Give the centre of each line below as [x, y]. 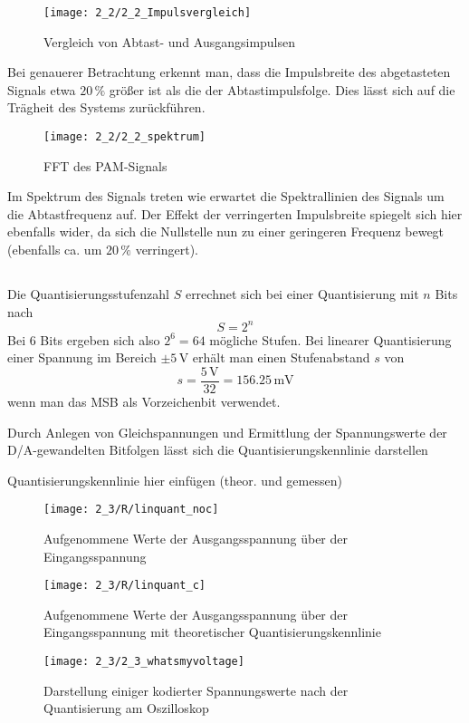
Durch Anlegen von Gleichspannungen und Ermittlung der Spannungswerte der [227, 432]
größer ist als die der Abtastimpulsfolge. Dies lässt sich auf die [282, 89]
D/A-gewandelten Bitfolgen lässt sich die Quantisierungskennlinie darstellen [218, 450]
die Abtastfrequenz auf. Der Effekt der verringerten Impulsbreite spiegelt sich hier [235, 213]
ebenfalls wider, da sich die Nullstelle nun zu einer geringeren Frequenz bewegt [226, 231]
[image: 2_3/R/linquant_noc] [131, 510]
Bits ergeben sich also [100, 339]
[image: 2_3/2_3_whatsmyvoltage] [144, 662]
